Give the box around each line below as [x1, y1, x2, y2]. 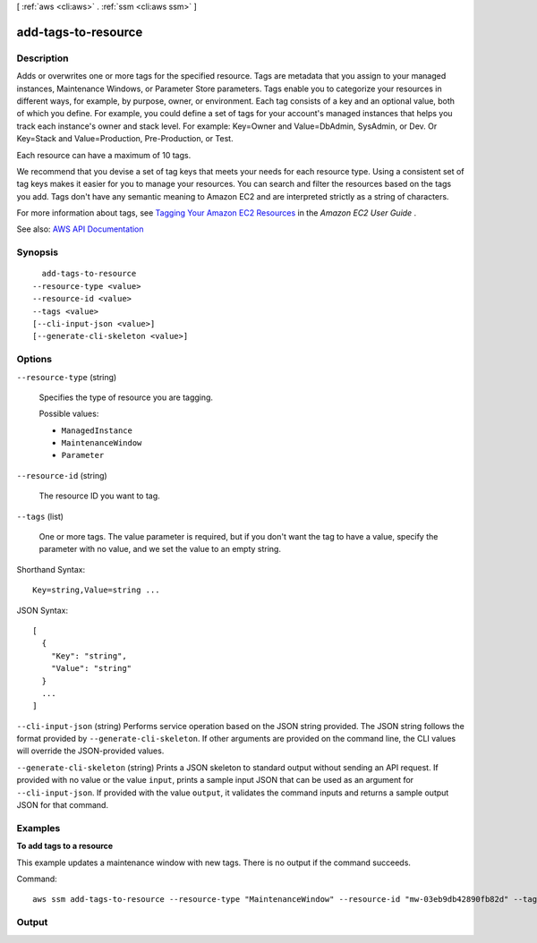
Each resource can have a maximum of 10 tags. [16, 149, 192, 160]
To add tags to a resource [16, 841, 114, 852]
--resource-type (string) [16, 371, 117, 382]
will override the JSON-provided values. [16, 745, 165, 756]
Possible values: [38, 408, 99, 420]
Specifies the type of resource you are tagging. [38, 392, 214, 403]
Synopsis [16, 246, 58, 259]
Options [16, 353, 53, 366]
